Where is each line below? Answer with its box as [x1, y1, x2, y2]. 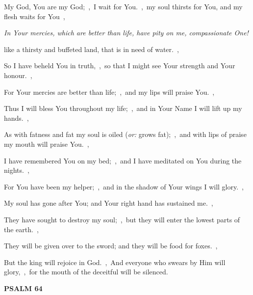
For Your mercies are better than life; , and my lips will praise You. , [4, 86, 215, 97]
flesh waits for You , [4, 11, 65, 21]
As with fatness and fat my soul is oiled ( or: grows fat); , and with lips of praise [4, 129, 247, 139]
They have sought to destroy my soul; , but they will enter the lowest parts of [4, 214, 240, 224]
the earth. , [4, 224, 39, 234]
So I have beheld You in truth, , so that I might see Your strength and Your [4, 60, 235, 71]
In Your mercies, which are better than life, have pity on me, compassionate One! [4, 27, 249, 38]
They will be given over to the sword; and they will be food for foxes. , [4, 241, 218, 251]
